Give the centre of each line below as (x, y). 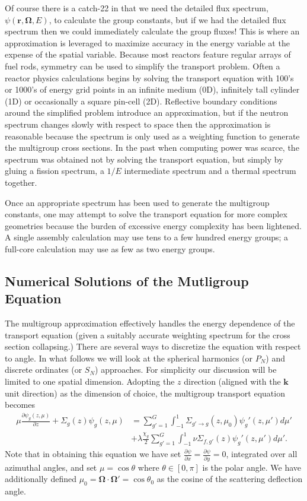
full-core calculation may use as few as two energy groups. (110, 248)
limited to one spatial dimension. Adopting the (90, 381)
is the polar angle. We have (252, 467)
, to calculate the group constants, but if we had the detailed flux (167, 19)
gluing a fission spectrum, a (55, 171)
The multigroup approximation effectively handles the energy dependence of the (150, 323)
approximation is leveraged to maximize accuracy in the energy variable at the (147, 42)
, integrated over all (262, 454)
